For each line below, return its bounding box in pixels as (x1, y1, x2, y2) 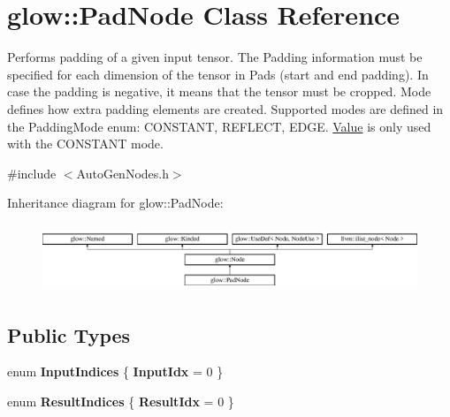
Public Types (7, 321, 131, 348)
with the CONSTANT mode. (7, 134, 164, 153)
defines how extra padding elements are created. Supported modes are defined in (7, 99, 444, 118)
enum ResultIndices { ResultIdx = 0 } (7, 391, 234, 410)
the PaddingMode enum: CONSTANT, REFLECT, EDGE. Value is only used (7, 117, 431, 135)
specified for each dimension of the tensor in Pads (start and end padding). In (7, 64, 429, 83)
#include (7, 163, 57, 182)
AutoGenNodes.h (76, 163, 169, 182)
